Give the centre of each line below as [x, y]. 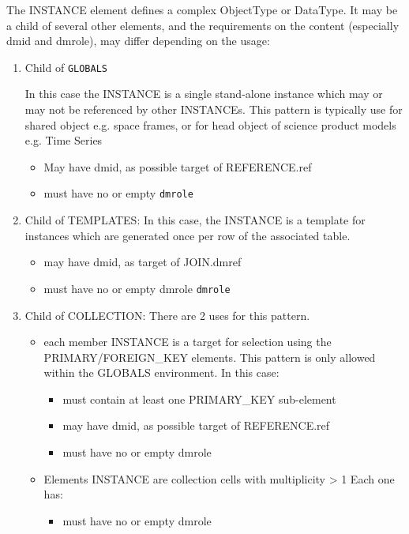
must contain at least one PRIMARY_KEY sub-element [199, 399]
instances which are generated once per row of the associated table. [188, 235]
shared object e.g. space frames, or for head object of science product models [210, 124]
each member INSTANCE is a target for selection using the [188, 342]
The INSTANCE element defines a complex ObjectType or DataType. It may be [202, 9]
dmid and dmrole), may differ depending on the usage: [138, 41]
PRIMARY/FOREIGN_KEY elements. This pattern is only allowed [210, 357]
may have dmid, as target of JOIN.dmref [143, 262]
